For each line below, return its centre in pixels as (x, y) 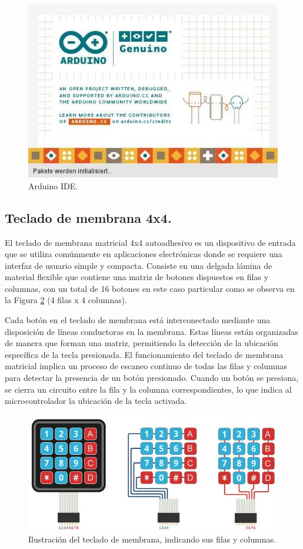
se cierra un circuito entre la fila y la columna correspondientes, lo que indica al (148, 389)
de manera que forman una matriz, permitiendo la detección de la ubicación (141, 343)
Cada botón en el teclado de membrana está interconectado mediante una (138, 320)
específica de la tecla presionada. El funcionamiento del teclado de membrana (144, 354)
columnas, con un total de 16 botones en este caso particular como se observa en (150, 288)
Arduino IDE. (53, 185)
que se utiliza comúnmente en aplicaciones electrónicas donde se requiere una (144, 254)
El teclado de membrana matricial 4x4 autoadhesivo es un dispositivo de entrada (150, 242)
